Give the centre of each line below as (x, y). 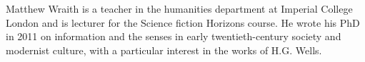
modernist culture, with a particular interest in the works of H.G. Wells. (164, 50)
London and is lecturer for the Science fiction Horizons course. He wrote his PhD (183, 22)
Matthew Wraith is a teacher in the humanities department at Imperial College (179, 8)
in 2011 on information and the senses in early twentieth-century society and (174, 36)
